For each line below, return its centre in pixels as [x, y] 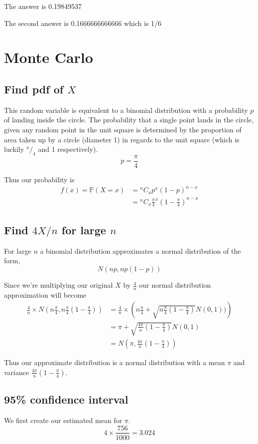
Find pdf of [34, 89]
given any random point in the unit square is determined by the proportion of [123, 129]
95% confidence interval [66, 399]
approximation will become [45, 294]
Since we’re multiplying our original [59, 285]
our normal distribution [175, 285]
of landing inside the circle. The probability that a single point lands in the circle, [129, 120]
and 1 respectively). [68, 149]
